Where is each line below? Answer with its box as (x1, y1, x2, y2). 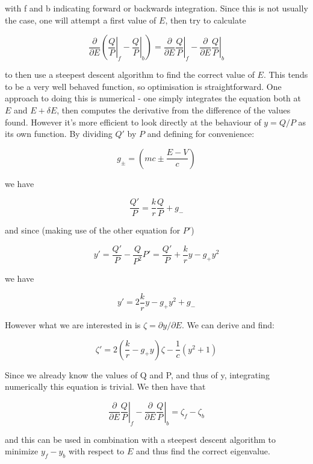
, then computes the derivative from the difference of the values (57, 103, 291, 116)
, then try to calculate (165, 13, 246, 26)
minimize (5, 445, 39, 457)
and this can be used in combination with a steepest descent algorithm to (5, 433, 276, 445)
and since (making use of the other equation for (5, 224, 181, 237)
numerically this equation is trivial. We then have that (5, 380, 206, 393)
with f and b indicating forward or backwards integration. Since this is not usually (5, 2, 308, 14)
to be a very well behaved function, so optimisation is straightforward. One (5, 80, 282, 92)
